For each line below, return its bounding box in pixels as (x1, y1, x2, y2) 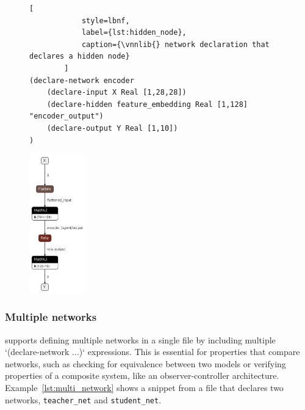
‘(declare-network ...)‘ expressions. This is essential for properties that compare (5, 345, 300, 358)
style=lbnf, (81, 16, 130, 25)
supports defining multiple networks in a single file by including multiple (5, 333, 276, 346)
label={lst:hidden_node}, (81, 28, 187, 37)
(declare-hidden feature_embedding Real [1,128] (46, 100, 248, 109)
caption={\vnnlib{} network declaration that (81, 40, 270, 49)
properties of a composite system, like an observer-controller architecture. (5, 369, 279, 382)
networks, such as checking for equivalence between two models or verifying (5, 357, 286, 370)
